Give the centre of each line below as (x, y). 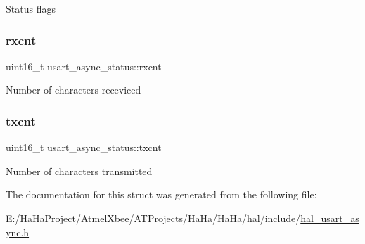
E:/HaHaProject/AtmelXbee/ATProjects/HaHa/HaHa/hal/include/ (153, 218)
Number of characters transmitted (79, 171)
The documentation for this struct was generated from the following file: (161, 194)
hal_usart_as (330, 218)
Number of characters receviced (73, 90)
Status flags (31, 8)
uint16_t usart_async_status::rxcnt (84, 66)
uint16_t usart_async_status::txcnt (84, 147)
